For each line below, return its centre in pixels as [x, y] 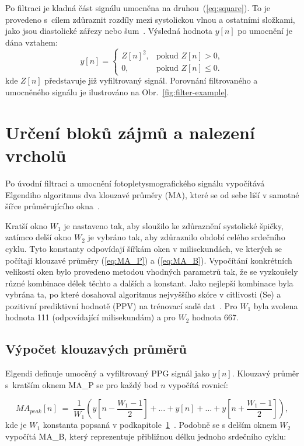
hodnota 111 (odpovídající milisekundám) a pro [90, 317]
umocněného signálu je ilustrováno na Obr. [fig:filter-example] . [117, 92]
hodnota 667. [215, 317]
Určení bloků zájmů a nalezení [130, 132]
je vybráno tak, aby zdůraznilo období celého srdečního [186, 237]
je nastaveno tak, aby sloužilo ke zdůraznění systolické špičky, [174, 225]
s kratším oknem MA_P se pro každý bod [82, 384]
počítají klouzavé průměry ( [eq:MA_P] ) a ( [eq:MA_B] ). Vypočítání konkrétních [149, 260]
